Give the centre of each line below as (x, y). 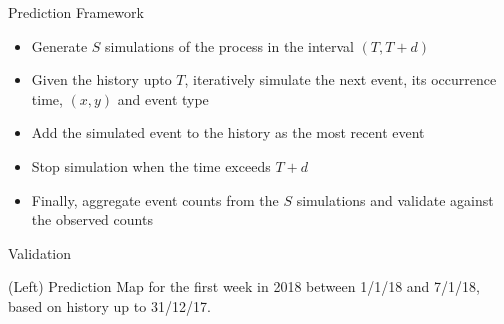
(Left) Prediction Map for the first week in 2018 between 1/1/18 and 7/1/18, (244, 286)
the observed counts (92, 219)
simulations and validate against (395, 199)
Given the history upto (101, 79)
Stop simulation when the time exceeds (151, 165)
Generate (59, 45)
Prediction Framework (76, 12)
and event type (163, 98)
